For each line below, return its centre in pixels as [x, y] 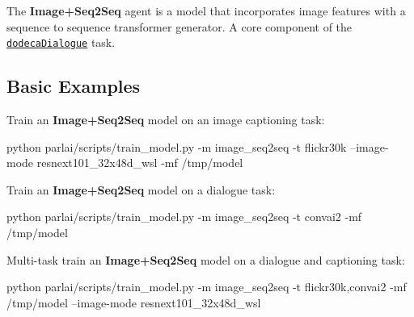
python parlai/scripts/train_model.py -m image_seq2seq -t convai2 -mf [184, 217]
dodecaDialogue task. [61, 42]
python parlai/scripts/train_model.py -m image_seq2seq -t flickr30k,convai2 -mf [207, 287]
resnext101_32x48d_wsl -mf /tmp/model [140, 163]
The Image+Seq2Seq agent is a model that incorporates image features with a [206, 10]
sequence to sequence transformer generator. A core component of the [180, 26]
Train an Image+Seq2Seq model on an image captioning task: [166, 120]
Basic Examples [74, 86]
